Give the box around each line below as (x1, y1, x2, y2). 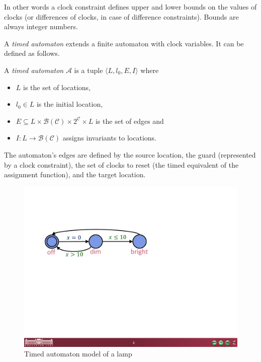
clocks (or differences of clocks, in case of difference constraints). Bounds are (4, 11, 239, 22)
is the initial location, (36, 99, 103, 109)
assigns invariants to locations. (62, 132, 156, 143)
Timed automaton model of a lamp (24, 348, 132, 359)
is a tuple (74, 64, 103, 75)
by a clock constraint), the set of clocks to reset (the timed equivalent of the (4, 159, 239, 170)
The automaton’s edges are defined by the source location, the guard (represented (4, 149, 256, 160)
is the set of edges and (95, 115, 164, 126)
